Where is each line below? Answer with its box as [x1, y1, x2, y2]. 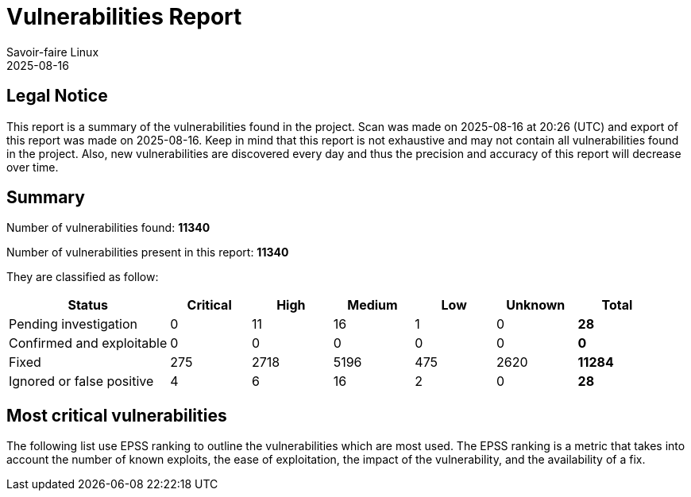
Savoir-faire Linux [6, 44, 99, 59]
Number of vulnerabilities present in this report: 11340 [6, 245, 289, 260]
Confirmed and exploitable [9, 335, 168, 352]
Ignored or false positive [9, 373, 154, 390]
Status [68, 297, 108, 314]
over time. [6, 160, 59, 174]
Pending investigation [9, 316, 137, 333]
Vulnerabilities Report [6, 3, 242, 30]
